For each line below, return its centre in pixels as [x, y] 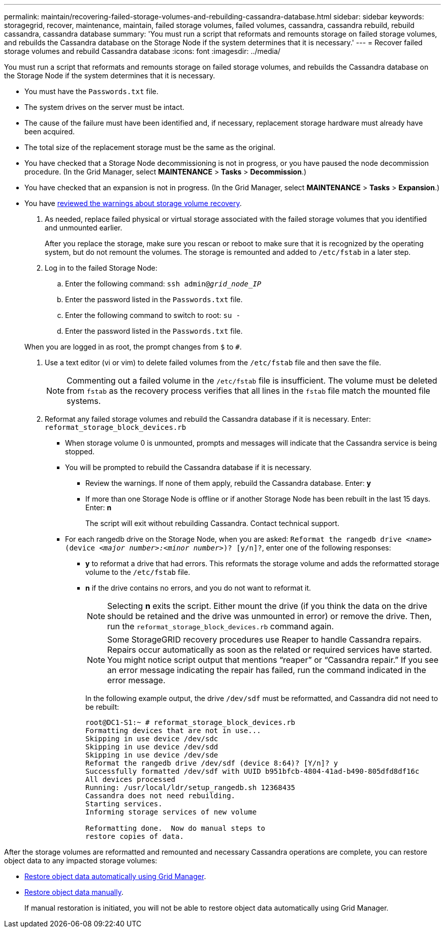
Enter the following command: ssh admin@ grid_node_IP [163, 284]
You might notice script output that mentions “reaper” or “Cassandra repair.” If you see [273, 660]
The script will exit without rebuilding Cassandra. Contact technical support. [212, 523]
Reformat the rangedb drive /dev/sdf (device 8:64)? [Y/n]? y [212, 763]
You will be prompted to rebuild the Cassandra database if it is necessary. [188, 467]
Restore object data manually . [74, 892]
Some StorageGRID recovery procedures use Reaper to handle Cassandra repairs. [264, 639]
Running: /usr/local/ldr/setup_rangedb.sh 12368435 [190, 788]
